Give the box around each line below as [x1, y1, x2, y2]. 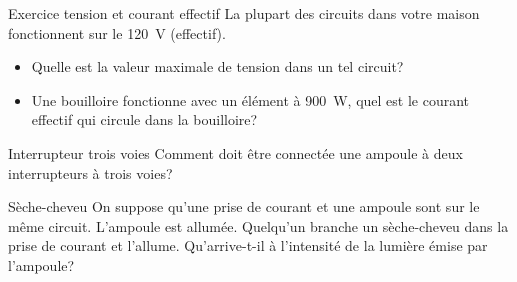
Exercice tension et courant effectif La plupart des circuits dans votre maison [8, 3, 480, 23]
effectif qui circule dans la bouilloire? [31, 109, 258, 130]
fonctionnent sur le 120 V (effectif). [8, 22, 226, 43]
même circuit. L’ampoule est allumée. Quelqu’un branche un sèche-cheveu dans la [8, 215, 509, 236]
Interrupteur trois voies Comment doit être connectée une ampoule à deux [8, 142, 463, 163]
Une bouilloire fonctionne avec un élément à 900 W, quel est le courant [31, 89, 470, 110]
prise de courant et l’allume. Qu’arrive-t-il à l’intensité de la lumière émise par [8, 235, 488, 256]
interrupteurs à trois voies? [8, 162, 173, 183]
